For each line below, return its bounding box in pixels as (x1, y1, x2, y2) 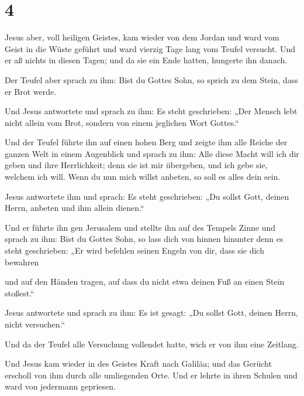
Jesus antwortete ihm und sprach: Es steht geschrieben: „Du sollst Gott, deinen (5, 190, 289, 202)
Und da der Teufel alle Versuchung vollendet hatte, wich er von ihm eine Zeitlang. (5, 337, 299, 350)
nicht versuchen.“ (5, 318, 65, 330)
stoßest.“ (5, 286, 34, 299)
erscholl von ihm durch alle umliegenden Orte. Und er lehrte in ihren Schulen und (5, 368, 298, 381)
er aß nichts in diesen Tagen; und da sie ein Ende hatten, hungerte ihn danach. (5, 54, 288, 66)
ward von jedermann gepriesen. (5, 380, 116, 392)
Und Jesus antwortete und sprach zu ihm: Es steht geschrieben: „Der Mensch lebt (5, 105, 298, 117)
